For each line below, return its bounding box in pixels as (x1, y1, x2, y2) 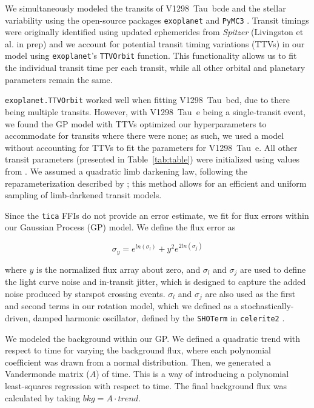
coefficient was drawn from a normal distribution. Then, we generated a (5, 355, 271, 368)
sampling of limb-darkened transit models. (5, 189, 162, 201)
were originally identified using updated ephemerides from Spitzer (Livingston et (5, 25, 304, 38)
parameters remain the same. (5, 73, 113, 85)
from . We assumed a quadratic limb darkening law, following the (5, 164, 248, 177)
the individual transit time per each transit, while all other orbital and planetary (5, 61, 306, 74)
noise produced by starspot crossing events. (5, 287, 165, 299)
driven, (5, 311, 31, 324)
